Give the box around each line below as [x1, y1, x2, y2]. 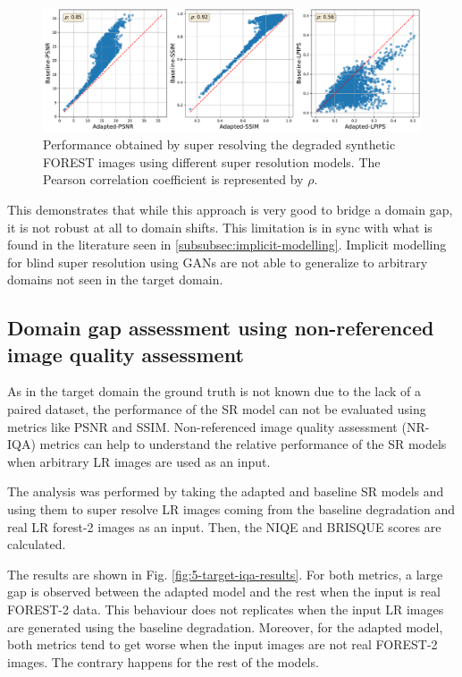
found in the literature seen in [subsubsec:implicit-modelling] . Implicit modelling [7, 235, 447, 254]
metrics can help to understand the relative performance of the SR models [39, 435, 447, 453]
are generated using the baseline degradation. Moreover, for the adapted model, [7, 617, 443, 636]
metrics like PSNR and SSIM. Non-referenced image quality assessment [7, 417, 398, 436]
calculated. [7, 535, 66, 554]
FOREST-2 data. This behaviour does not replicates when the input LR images [7, 600, 444, 618]
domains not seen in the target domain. [7, 270, 223, 289]
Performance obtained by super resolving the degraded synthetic [43, 135, 396, 154]
